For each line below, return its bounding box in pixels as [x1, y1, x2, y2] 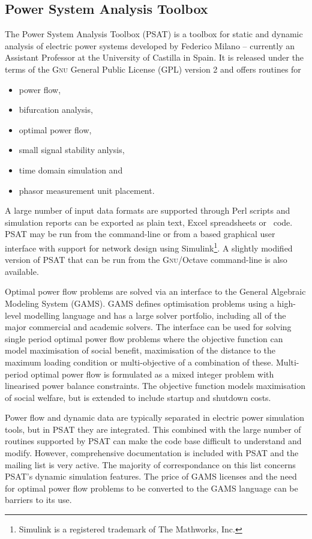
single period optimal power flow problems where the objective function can [5, 332, 283, 345]
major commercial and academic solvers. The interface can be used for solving [5, 321, 292, 333]
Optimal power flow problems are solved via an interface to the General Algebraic [5, 285, 306, 298]
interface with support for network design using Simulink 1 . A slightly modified [5, 239, 293, 254]
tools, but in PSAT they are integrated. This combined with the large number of [5, 423, 301, 435]
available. [5, 265, 39, 277]
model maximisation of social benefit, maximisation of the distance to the [5, 344, 276, 357]
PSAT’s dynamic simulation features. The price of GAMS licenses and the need [5, 470, 297, 483]
